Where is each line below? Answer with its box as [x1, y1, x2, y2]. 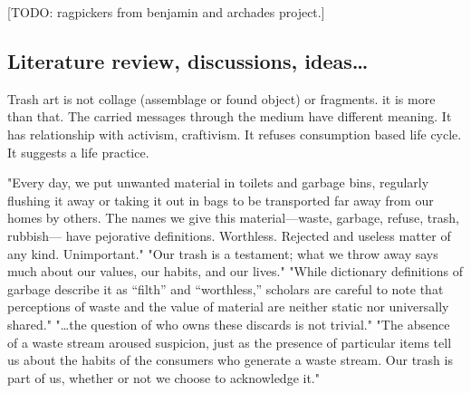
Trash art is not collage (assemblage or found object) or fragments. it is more [7, 89, 436, 108]
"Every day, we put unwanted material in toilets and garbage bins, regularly [7, 173, 429, 192]
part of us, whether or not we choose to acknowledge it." [7, 368, 320, 387]
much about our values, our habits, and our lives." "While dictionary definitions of [7, 262, 463, 281]
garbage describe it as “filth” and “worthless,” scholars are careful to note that [7, 279, 444, 298]
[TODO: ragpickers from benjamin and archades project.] [7, 3, 325, 21]
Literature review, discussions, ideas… [7, 46, 369, 74]
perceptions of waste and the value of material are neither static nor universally [7, 297, 449, 316]
